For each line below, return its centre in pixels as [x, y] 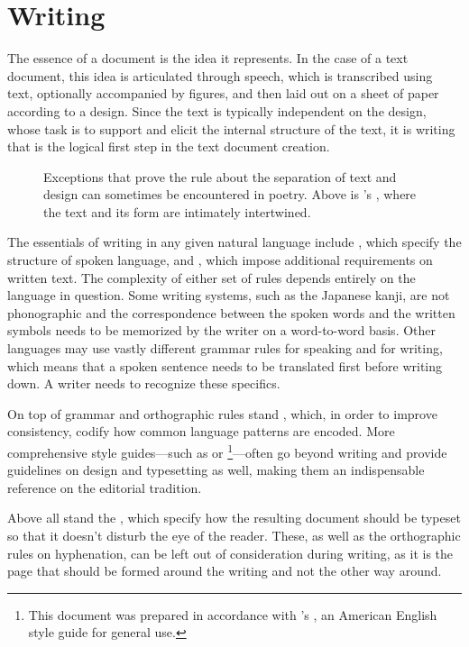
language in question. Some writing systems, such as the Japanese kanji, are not [229, 295]
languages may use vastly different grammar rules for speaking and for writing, [225, 348]
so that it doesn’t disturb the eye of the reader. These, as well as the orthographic [234, 536]
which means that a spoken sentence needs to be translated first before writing [225, 365]
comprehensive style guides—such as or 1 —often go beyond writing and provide [227, 451]
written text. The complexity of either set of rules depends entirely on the [212, 277]
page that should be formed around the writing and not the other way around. [225, 571]
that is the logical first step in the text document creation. [169, 146]
